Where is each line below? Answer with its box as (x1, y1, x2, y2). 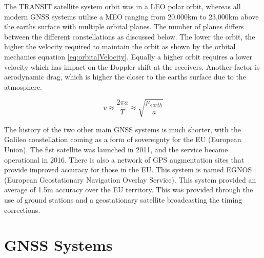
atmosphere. (4, 81, 43, 92)
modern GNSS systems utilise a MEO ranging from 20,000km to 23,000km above (4, 11, 259, 22)
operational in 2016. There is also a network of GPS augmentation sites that (4, 154, 245, 165)
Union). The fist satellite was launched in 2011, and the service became (4, 144, 228, 155)
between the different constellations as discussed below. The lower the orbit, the (4, 31, 255, 42)
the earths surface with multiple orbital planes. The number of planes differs (4, 21, 244, 32)
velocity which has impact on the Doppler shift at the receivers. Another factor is (4, 61, 260, 72)
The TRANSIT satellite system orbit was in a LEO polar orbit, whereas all (4, 1, 241, 11)
